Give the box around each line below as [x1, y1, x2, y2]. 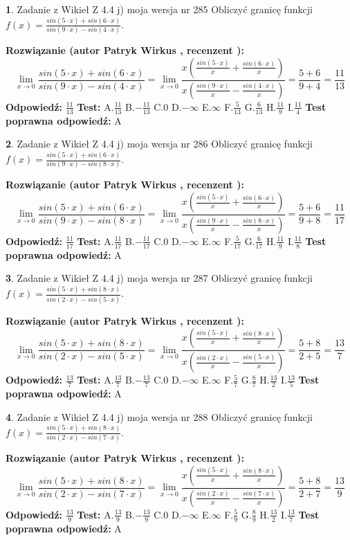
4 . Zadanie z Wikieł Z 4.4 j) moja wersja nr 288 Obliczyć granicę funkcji [6, 409, 313, 424]
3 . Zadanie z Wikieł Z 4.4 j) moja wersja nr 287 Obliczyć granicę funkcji [6, 271, 313, 285]
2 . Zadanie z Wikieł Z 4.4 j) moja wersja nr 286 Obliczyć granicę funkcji [6, 136, 313, 151]
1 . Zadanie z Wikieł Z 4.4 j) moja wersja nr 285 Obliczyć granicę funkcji [6, 2, 313, 16]
